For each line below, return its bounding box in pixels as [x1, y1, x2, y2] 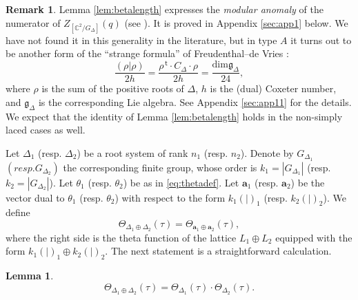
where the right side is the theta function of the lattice [6, 230, 237, 244]
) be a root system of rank [77, 145, 188, 160]
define [6, 205, 30, 219]
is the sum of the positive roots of [41, 81, 184, 96]
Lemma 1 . [6, 268, 54, 283]
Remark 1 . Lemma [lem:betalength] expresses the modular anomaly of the [6, 2, 324, 16]
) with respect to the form [115, 190, 226, 204]
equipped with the [275, 230, 352, 244]
